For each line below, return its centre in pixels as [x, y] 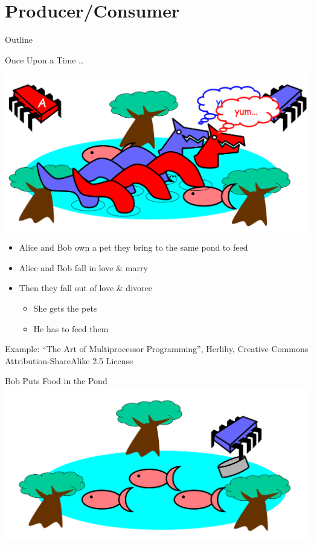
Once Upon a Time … [45, 59]
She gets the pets [65, 308]
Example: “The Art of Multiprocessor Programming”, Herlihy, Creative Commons [157, 349]
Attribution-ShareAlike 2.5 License [69, 360]
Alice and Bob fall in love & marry [83, 267]
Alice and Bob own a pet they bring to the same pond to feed [133, 247]
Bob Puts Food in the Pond [56, 381]
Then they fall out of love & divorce [85, 288]
